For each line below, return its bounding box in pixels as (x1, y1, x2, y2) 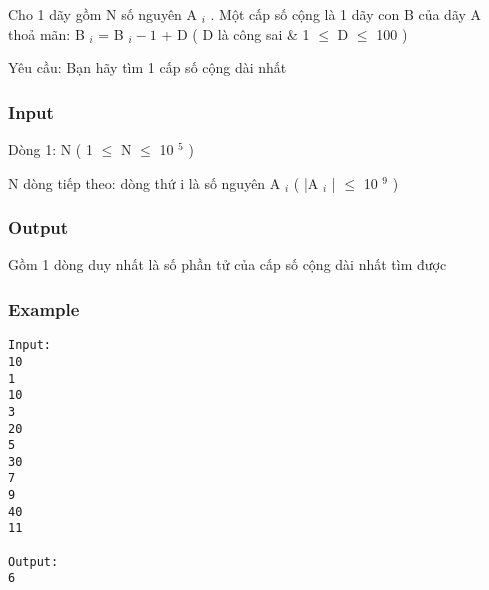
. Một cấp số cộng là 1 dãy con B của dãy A (210, 4, 482, 24)
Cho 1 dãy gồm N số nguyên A (8, 4, 198, 24)
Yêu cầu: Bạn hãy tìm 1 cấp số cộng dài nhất (8, 57, 287, 78)
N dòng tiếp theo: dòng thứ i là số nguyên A (8, 172, 281, 193)
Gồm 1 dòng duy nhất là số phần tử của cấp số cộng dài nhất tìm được (8, 254, 447, 275)
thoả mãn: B (8, 23, 85, 44)
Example (8, 296, 80, 321)
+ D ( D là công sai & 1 (161, 23, 310, 44)
